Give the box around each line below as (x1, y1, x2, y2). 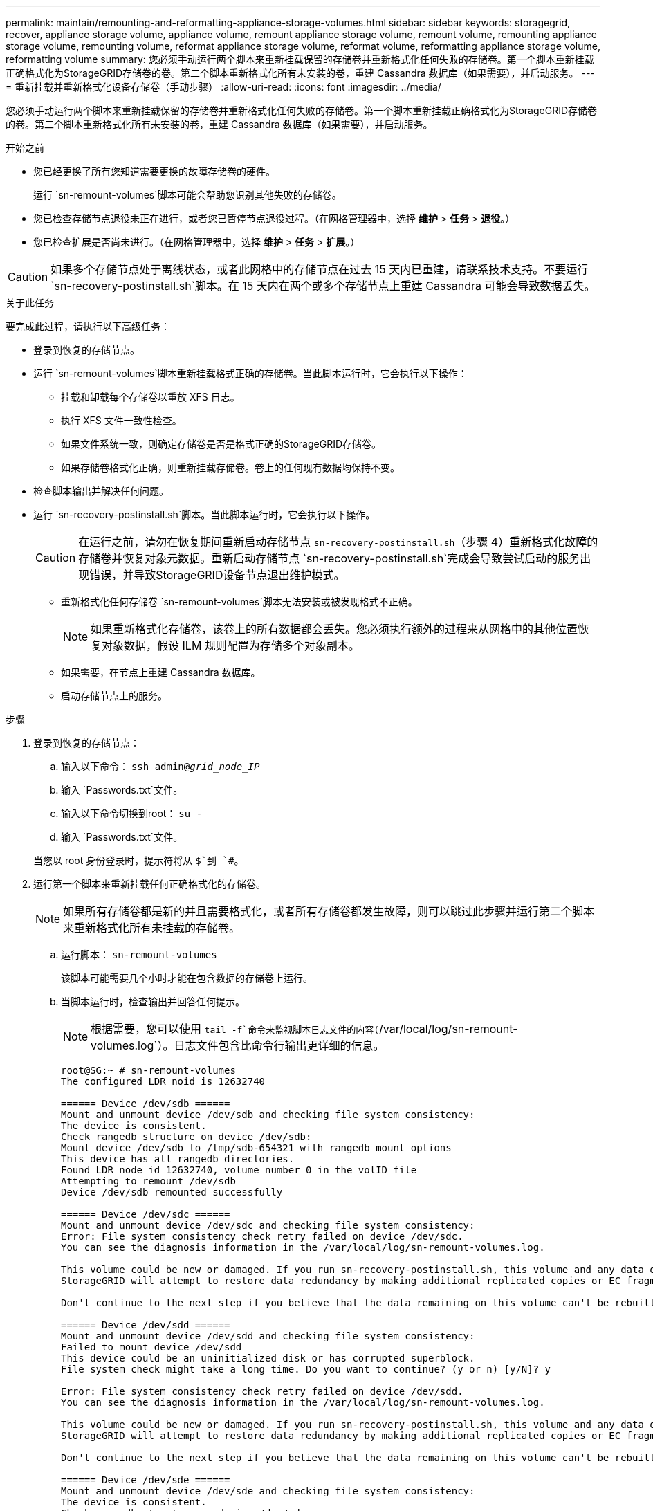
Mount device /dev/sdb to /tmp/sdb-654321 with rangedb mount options (61, 1142, 452, 1153)
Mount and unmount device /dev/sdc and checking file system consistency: (61, 1220, 475, 1231)
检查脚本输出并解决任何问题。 (33, 485, 169, 497)
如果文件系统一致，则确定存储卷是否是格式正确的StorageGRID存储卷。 (61, 438, 382, 450)
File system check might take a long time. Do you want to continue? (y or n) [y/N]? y (61, 1364, 551, 1375)
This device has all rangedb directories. (61, 1153, 295, 1164)
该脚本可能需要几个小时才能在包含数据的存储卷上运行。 (61, 972, 313, 984)
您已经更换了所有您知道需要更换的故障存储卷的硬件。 (33, 165, 275, 177)
